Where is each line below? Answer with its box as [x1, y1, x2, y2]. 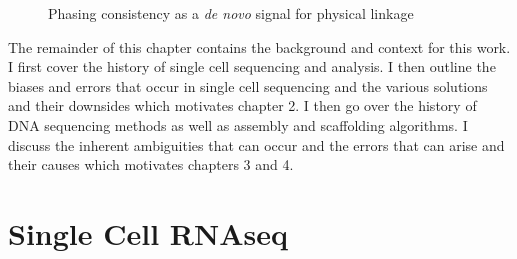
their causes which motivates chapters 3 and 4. [8, 154, 294, 175]
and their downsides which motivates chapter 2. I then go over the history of [8, 95, 477, 116]
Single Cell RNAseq [8, 212, 289, 253]
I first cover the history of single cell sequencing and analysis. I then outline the [8, 56, 496, 77]
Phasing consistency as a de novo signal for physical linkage [48, 3, 414, 23]
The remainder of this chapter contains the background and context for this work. [8, 36, 511, 57]
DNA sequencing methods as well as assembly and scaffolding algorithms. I [8, 114, 468, 135]
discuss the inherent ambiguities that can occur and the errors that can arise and [8, 134, 505, 155]
